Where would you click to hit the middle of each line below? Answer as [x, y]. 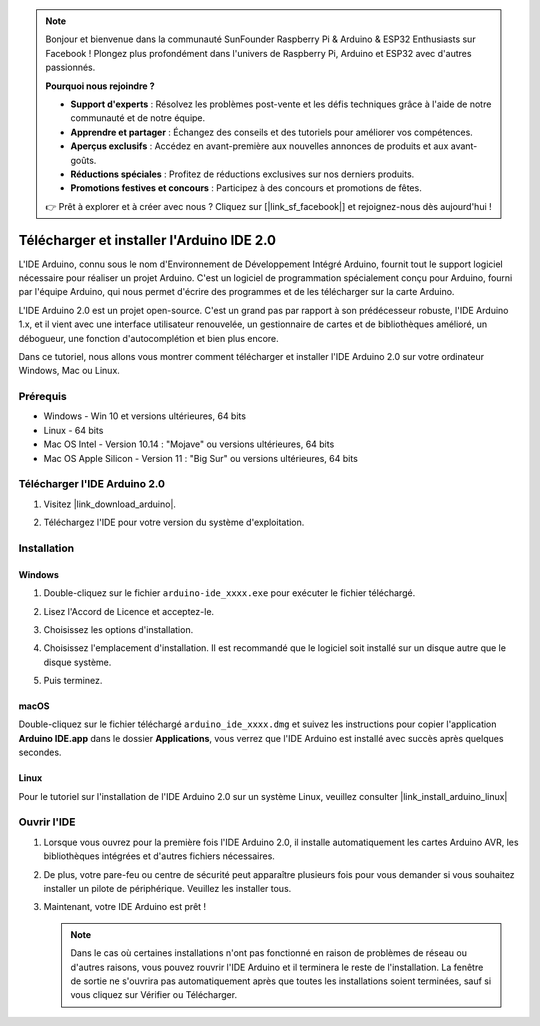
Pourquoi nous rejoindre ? [100, 86]
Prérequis [42, 397]
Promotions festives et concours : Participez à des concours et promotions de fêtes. [246, 188]
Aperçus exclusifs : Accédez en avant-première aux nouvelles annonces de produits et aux [259, 146]
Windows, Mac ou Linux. [69, 371]
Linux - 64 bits [73, 430]
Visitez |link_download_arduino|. [110, 504]
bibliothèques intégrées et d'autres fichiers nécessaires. [159, 856]
